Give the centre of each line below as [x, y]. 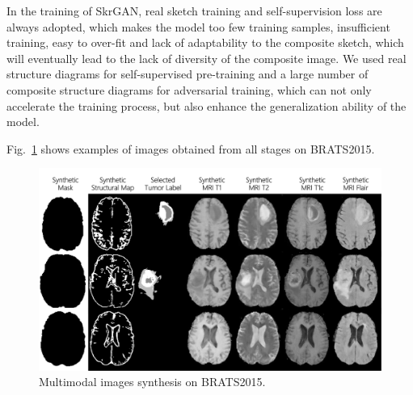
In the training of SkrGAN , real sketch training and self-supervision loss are [194, 11]
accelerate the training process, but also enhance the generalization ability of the [206, 105]
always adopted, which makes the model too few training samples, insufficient [198, 26]
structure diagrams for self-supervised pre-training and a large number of [188, 74]
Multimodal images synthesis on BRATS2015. [152, 382]
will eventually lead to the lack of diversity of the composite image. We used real [206, 58]
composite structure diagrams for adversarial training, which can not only [189, 89]
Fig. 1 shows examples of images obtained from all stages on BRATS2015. [191, 148]
